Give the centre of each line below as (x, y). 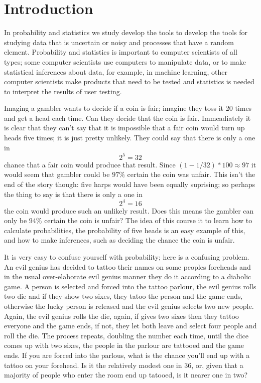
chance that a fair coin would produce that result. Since (90, 164)
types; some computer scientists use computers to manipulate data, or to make (125, 61)
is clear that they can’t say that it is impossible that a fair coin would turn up (124, 128)
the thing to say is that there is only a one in (73, 194)
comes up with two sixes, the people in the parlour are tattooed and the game (124, 345)
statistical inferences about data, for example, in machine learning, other (116, 71)
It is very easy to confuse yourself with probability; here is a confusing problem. (127, 257)
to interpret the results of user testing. (63, 91)
